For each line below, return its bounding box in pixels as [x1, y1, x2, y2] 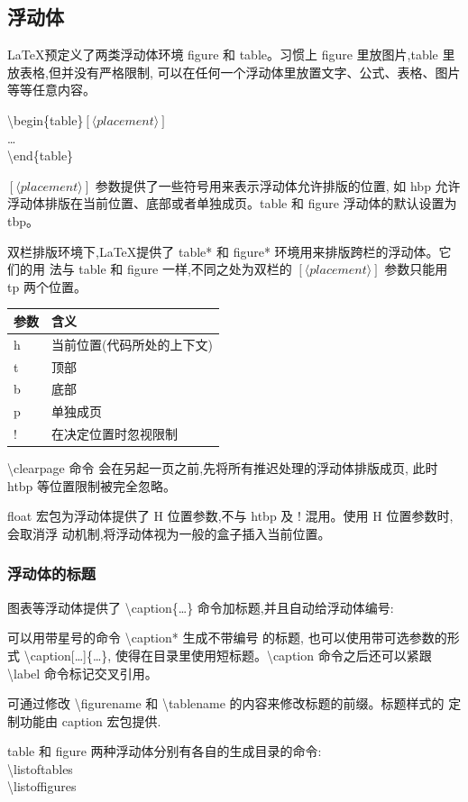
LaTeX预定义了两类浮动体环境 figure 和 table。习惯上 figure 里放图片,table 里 [7, 45, 455, 64]
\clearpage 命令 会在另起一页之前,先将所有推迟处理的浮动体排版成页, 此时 [7, 459, 438, 478]
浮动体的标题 [7, 562, 96, 585]
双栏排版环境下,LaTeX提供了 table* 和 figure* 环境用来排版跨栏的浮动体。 [7, 242, 439, 260]
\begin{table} [7, 110, 84, 129]
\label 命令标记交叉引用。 [7, 663, 158, 682]
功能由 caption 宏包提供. [19, 711, 161, 730]
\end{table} [7, 146, 74, 165]
